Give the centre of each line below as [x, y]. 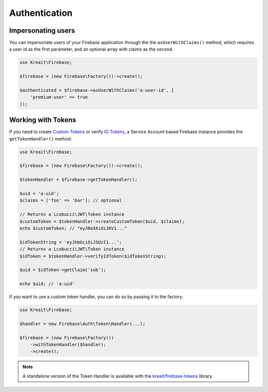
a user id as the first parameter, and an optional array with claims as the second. [91, 49]
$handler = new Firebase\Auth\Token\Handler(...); [83, 324]
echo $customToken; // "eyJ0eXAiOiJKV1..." [73, 228]
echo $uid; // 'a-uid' [47, 284]
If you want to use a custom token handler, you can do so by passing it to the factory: [96, 297]
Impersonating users [42, 31]
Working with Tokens [43, 120]
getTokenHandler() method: [40, 138]
